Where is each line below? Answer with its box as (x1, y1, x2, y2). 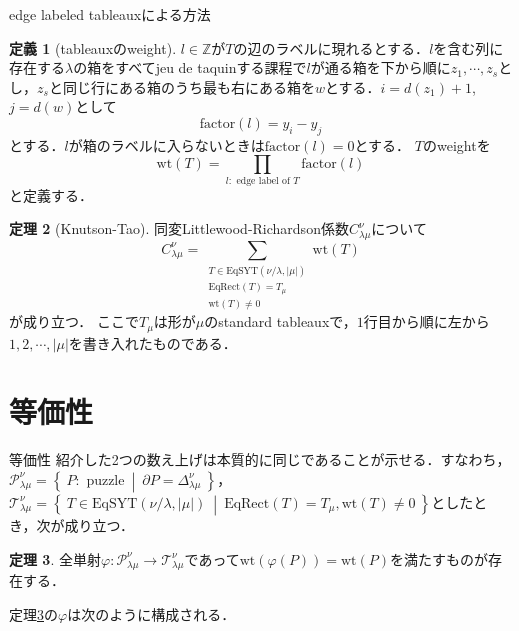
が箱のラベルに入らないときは (68, 134, 265, 155)
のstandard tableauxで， (204, 311, 357, 332)
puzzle (86, 473, 125, 488)
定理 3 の (9, 603, 58, 624)
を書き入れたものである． (68, 332, 237, 353)
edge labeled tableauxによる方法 (9, 4, 211, 24)
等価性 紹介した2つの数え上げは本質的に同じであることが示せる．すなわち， (9, 449, 511, 470)
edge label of (236, 175, 290, 186)
